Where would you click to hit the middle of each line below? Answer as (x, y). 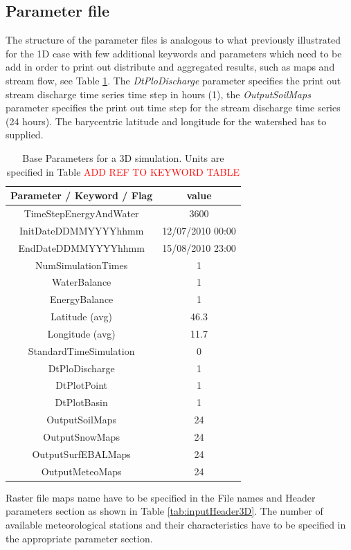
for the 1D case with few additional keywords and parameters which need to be (174, 53)
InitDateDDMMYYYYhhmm (81, 230)
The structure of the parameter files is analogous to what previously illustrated (173, 40)
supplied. (25, 135)
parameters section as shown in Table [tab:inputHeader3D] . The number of (164, 511)
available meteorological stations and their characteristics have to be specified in (176, 524)
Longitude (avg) (81, 333)
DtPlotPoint (82, 385)
